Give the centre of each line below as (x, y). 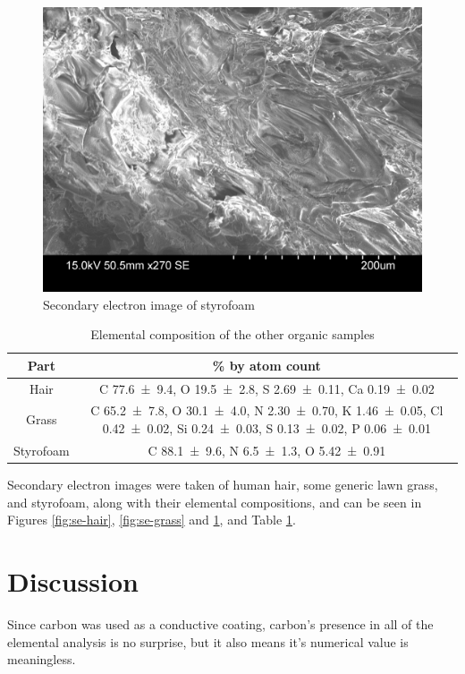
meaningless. (42, 659)
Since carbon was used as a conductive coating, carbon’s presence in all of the (220, 623)
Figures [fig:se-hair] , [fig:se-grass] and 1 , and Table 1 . (152, 520)
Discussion (73, 580)
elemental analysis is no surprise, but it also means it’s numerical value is (208, 641)
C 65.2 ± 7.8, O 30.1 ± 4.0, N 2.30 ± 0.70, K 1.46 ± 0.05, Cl (267, 410)
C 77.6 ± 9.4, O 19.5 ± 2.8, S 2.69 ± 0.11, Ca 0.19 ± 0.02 (266, 388)
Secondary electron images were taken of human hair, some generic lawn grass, (223, 484)
